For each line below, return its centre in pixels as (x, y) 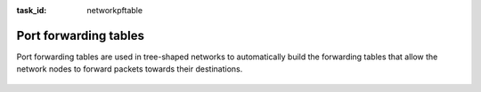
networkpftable (114, 10)
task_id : (32, 10)
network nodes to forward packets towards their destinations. (130, 69)
